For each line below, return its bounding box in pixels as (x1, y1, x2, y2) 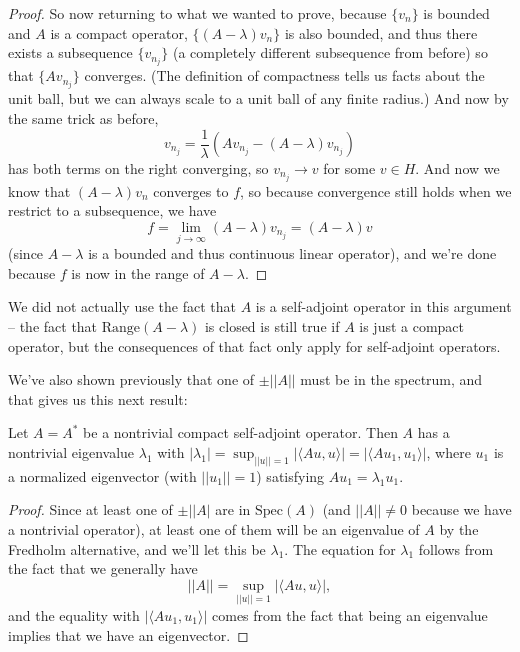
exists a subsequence (8, 42, 133, 63)
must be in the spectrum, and (300, 369, 483, 390)
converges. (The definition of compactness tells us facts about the (84, 65, 485, 86)
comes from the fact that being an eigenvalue (212, 604, 488, 625)
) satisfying (256, 465, 325, 486)
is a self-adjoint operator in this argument (255, 296, 512, 317)
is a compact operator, (50, 22, 188, 43)
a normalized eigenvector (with (8, 465, 197, 486)
